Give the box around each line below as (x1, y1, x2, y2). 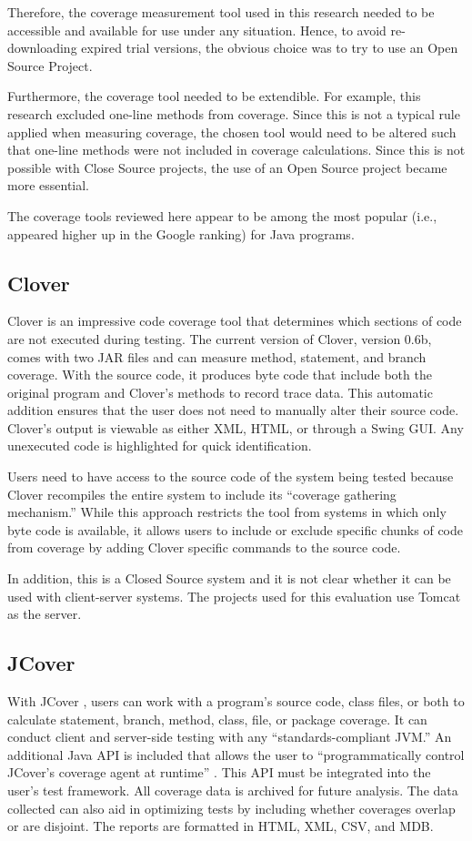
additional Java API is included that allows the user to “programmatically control (7, 745, 465, 764)
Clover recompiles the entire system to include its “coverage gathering (7, 484, 397, 503)
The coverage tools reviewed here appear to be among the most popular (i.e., (7, 206, 437, 225)
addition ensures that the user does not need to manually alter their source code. (7, 400, 459, 420)
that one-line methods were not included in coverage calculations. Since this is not (7, 140, 466, 159)
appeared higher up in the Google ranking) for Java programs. (7, 224, 355, 243)
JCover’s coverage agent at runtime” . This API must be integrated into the (7, 763, 431, 782)
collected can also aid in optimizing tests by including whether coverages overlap (7, 798, 456, 817)
